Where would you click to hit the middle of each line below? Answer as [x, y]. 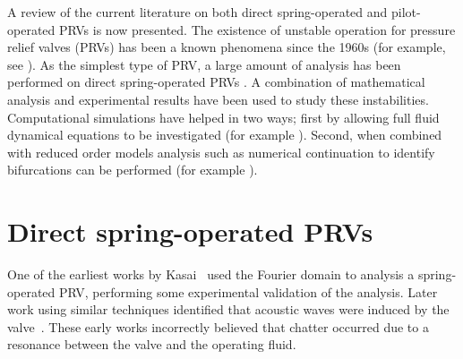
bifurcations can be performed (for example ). [133, 170]
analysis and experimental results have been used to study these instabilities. [218, 99]
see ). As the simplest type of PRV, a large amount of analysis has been [204, 64]
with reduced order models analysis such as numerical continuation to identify [221, 152]
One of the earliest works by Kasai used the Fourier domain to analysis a [211, 274]
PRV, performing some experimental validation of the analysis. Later [248, 291]
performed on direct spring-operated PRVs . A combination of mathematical [216, 82]
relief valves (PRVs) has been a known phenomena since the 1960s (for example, [227, 47]
